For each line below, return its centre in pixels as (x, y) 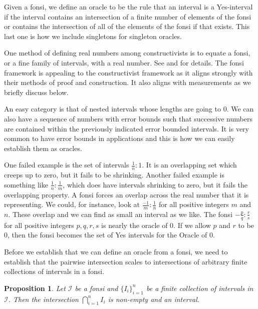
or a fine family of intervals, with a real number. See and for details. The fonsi (124, 62)
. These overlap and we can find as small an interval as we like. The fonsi (120, 214)
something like (26, 184)
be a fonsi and (96, 288)
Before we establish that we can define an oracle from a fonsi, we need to (116, 251)
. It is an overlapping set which (189, 165)
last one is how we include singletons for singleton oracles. (93, 36)
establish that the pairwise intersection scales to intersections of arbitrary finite (126, 261)
